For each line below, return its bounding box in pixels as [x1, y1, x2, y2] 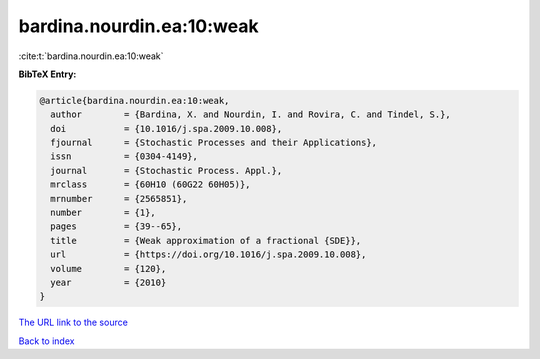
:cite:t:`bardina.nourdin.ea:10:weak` [18, 50, 164, 62]
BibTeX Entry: [18, 68, 77, 80]
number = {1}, [50, 207, 157, 219]
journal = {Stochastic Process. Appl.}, [50, 165, 283, 176]
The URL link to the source [18, 316, 129, 329]
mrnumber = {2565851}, [50, 193, 188, 204]
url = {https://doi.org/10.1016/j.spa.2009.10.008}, [50, 249, 367, 260]
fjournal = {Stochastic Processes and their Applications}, [50, 137, 378, 149]
